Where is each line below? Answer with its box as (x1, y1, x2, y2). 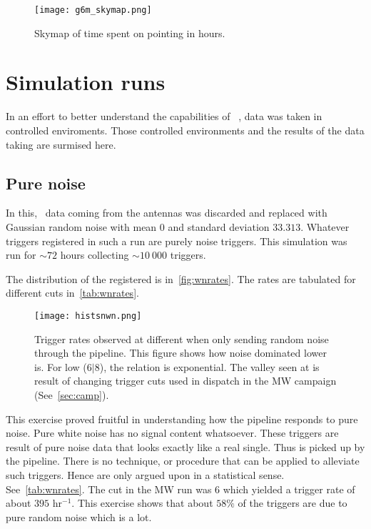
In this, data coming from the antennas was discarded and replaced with (6, 205, 327, 220)
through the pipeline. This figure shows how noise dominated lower (34, 345, 327, 360)
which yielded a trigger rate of (223, 481, 355, 496)
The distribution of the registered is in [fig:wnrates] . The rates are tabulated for (6, 271, 356, 286)
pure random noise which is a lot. (6, 509, 152, 524)
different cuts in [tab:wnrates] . (6, 285, 139, 300)
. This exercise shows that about (71, 495, 213, 510)
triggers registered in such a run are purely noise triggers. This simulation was (6, 233, 347, 248)
